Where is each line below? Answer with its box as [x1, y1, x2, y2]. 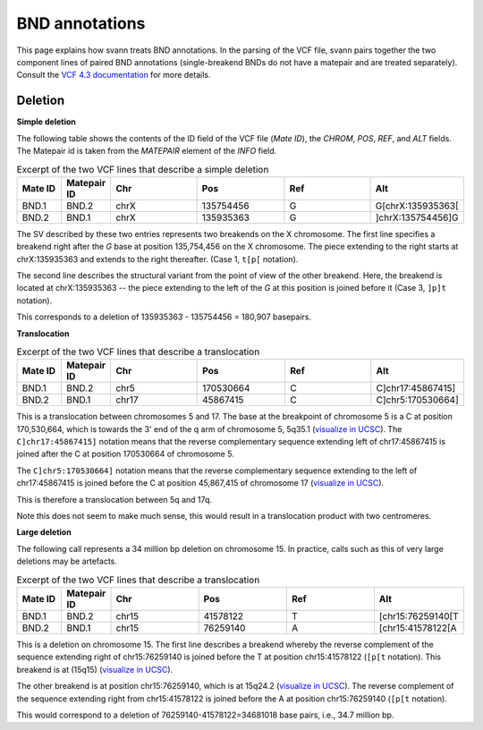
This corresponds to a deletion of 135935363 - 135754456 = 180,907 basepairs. [16, 311, 312, 322]
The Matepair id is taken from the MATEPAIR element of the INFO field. [16, 146, 277, 157]
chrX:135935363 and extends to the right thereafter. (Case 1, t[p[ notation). [16, 253, 299, 264]
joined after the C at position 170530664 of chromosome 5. [16, 448, 234, 460]
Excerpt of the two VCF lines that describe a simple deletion [16, 163, 269, 175]
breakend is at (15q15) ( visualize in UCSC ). [16, 664, 174, 675]
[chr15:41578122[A [378, 622, 457, 634]
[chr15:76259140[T [378, 609, 460, 622]
